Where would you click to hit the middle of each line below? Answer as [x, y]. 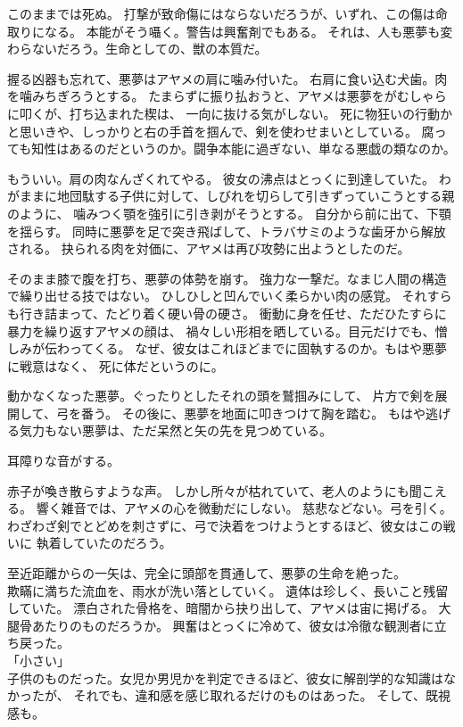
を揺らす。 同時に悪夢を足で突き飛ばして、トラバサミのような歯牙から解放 [227, 231]
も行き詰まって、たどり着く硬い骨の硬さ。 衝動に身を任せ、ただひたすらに [227, 313]
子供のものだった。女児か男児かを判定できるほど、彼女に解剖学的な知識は [226, 677]
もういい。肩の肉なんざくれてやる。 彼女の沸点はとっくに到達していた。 [221, 178]
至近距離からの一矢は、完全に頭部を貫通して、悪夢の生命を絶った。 [207, 573]
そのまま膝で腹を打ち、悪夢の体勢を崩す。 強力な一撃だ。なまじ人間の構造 [227, 278]
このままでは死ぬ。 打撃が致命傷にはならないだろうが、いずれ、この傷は [221, 13]
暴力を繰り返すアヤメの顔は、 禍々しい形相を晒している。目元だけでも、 [221, 330]
